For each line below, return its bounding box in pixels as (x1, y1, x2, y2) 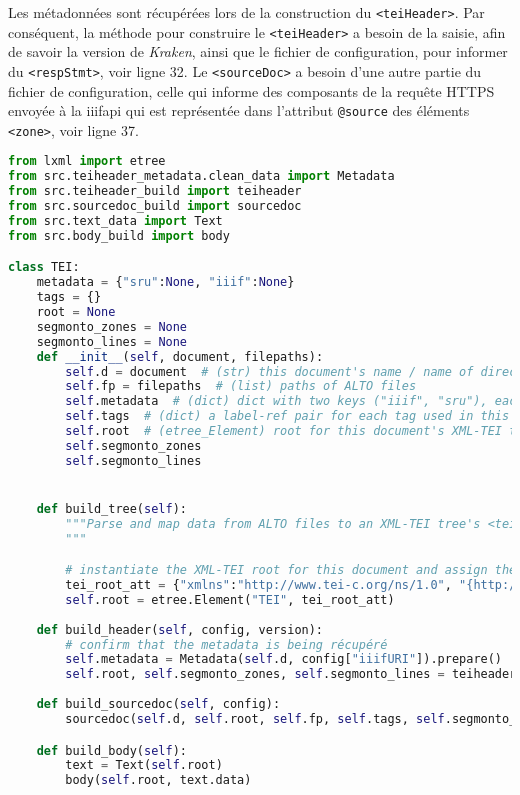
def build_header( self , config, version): (36, 622, 324, 637)
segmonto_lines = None (36, 334, 188, 349)
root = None (36, 305, 116, 319)
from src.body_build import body (8, 228, 230, 243)
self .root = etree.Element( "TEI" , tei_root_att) (65, 592, 395, 607)
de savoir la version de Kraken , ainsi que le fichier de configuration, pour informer (8, 41, 508, 62)
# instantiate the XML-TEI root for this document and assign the (65, 563, 517, 578)
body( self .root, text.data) (65, 773, 252, 788)
